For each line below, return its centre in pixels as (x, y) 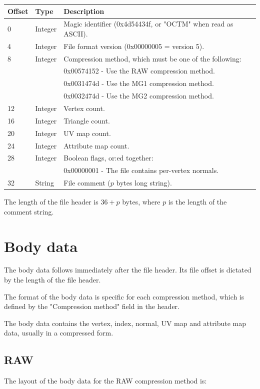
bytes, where (141, 202)
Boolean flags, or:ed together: (108, 158)
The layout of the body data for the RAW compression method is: (105, 381)
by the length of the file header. (52, 280)
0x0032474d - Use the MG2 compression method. (139, 96)
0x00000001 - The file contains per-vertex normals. (141, 170)
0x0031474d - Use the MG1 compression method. (139, 83)
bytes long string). (144, 183)
